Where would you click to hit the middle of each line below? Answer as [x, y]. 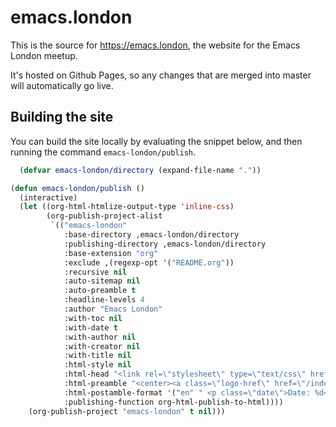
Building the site [62, 117]
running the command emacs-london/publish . [103, 152]
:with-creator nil [102, 346]
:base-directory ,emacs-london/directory [151, 235]
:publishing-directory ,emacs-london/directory [165, 244]
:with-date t [90, 327]
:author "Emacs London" [113, 309]
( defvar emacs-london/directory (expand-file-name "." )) [140, 170]
